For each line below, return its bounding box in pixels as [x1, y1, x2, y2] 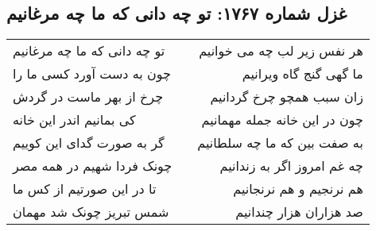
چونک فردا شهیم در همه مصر [13, 156, 172, 175]
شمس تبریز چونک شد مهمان [13, 202, 169, 221]
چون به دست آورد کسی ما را [13, 64, 172, 83]
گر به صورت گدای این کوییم [13, 133, 165, 152]
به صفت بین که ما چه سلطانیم [197, 133, 363, 152]
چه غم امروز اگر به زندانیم [219, 156, 363, 175]
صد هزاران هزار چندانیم [235, 202, 363, 221]
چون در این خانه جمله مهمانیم [201, 110, 363, 129]
